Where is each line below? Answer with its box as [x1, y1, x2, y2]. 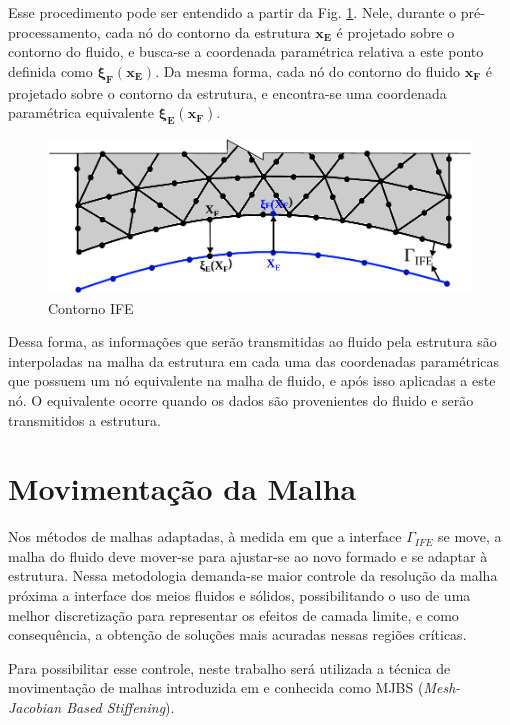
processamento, [8, 21, 101, 42]
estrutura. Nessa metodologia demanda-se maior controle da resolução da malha [8, 565, 498, 586]
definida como [8, 60, 93, 81]
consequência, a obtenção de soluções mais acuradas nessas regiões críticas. [8, 624, 467, 645]
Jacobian [8, 697, 62, 718]
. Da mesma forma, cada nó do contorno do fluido [155, 60, 460, 81]
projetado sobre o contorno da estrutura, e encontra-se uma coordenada [8, 82, 447, 103]
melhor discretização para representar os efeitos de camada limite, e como [8, 604, 459, 625]
